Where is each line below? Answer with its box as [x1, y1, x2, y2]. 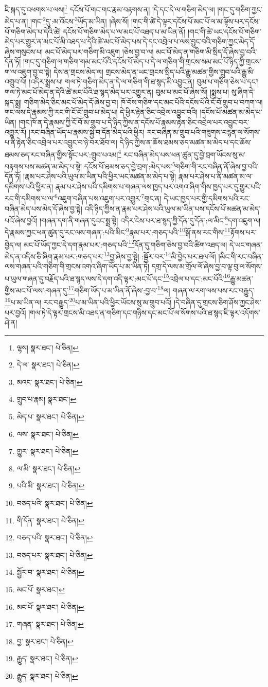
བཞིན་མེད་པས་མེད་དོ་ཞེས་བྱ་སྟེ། [5, 203, 82, 214]
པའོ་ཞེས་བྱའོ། [5, 215, 38, 225]
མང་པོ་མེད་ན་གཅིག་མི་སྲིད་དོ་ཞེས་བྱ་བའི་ [156, 46, 257, 57]
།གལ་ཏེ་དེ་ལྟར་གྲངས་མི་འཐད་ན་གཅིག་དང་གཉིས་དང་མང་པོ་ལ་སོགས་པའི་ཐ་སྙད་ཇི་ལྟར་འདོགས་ [28, 307, 260, 318]
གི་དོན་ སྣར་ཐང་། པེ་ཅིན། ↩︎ [16, 515, 84, 525]
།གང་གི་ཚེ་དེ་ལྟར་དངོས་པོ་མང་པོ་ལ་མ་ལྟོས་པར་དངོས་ [131, 15, 260, 26]
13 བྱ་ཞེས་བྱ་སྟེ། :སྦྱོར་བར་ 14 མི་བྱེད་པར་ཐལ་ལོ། [103, 249, 216, 261]
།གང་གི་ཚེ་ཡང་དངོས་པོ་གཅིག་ [187, 26, 261, 37]
